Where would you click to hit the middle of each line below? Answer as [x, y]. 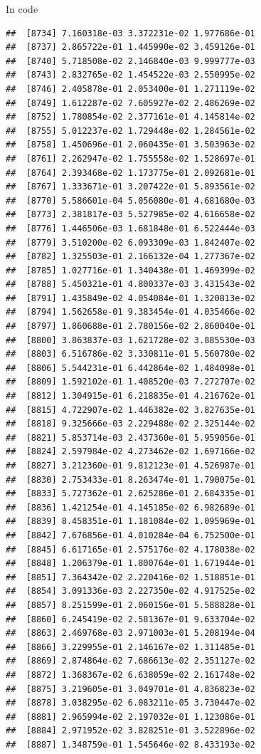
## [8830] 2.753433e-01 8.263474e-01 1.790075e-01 [130, 480]
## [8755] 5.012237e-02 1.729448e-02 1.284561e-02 [130, 131]
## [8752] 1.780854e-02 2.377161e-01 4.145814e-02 [130, 117]
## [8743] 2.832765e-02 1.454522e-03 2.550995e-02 [130, 75]
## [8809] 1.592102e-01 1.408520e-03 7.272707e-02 [130, 382]
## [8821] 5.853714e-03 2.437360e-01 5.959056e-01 [130, 438]
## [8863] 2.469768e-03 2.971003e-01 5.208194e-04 [130, 633]
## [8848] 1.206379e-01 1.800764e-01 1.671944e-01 [130, 564]
